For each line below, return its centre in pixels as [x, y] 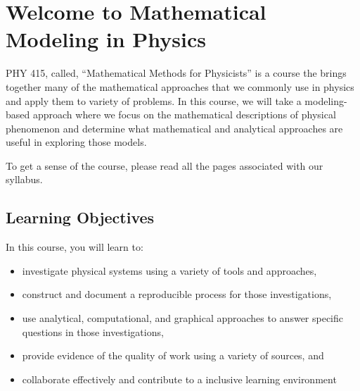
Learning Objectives [80, 217]
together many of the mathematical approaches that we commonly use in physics [180, 86]
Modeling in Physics [106, 39]
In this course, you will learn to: [75, 247]
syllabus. [24, 179]
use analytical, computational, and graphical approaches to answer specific [183, 318]
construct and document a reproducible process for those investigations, [177, 294]
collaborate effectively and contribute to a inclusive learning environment [179, 379]
